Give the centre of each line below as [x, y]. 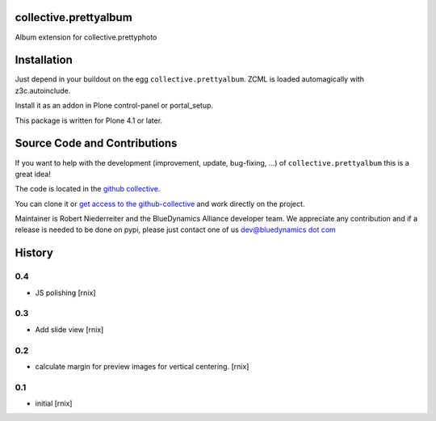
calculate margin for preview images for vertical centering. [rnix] [142, 366]
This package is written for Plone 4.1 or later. [89, 120]
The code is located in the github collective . [88, 189]
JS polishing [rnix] [65, 293]
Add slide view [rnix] [69, 329]
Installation [44, 60]
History [34, 253]
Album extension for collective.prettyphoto [86, 37]
